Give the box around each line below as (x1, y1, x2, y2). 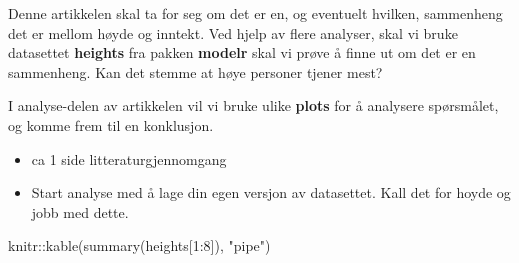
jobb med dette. (31, 201, 129, 222)
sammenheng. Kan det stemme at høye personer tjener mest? (8, 61, 383, 82)
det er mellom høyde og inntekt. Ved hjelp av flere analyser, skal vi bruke (8, 22, 458, 43)
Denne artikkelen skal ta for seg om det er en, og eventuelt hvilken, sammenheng (8, 3, 503, 23)
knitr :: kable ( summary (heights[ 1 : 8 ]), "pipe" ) (8, 235, 271, 256)
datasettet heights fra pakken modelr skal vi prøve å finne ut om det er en (8, 42, 476, 63)
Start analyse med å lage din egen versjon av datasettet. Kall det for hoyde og (31, 182, 511, 203)
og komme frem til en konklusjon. (8, 114, 214, 135)
